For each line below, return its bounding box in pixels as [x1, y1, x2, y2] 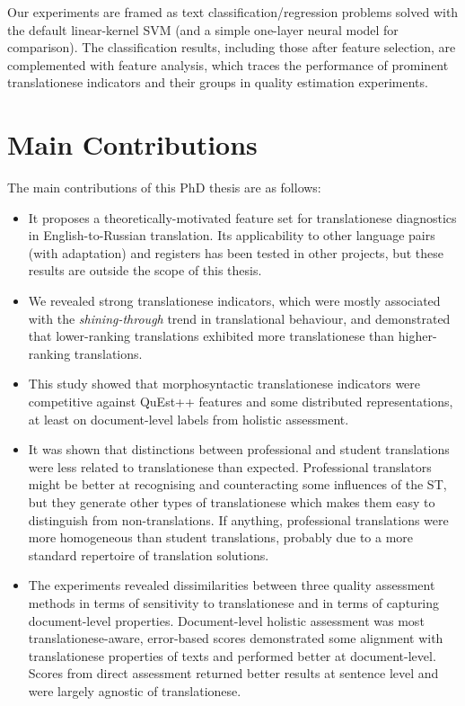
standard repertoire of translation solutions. [28, 545, 269, 564]
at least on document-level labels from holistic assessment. [28, 409, 349, 428]
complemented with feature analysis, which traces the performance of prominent [7, 55, 449, 74]
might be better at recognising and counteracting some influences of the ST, [28, 475, 447, 494]
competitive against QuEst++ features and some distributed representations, [28, 392, 453, 411]
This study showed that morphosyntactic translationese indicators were [28, 374, 421, 393]
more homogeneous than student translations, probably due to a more [28, 528, 414, 547]
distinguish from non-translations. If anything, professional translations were [28, 510, 449, 529]
